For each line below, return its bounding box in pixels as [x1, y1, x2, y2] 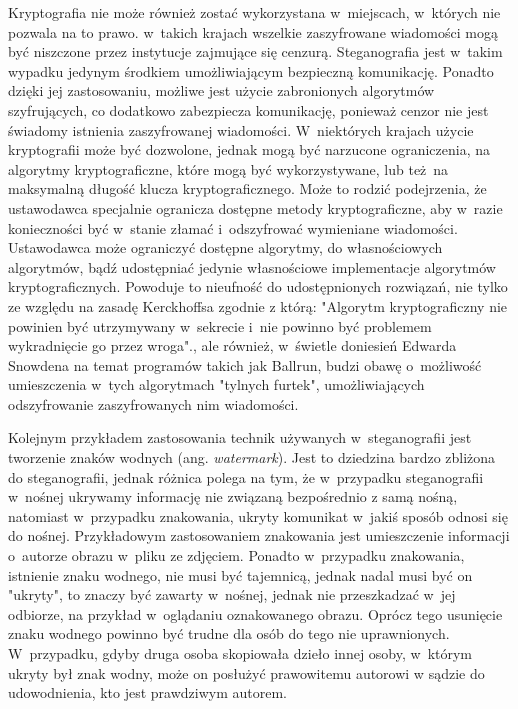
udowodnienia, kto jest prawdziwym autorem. [8, 682, 288, 703]
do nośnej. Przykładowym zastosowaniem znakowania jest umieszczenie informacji [8, 525, 510, 546]
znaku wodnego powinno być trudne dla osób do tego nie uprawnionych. [8, 623, 450, 644]
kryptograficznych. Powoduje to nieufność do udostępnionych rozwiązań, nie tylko [8, 276, 508, 297]
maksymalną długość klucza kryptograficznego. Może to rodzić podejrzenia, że [8, 178, 487, 199]
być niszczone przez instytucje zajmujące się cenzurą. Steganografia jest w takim [8, 41, 503, 62]
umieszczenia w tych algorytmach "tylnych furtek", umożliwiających [8, 374, 425, 395]
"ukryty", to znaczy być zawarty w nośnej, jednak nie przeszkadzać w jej [8, 584, 456, 605]
